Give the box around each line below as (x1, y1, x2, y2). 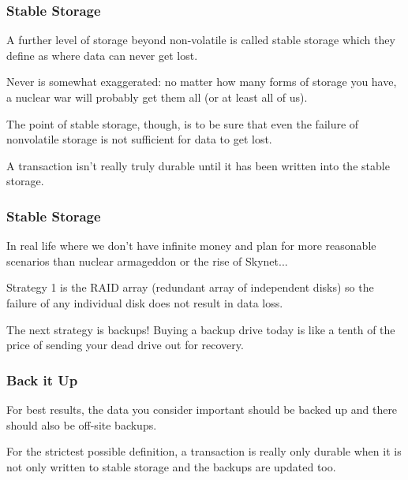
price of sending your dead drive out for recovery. (6, 337, 244, 353)
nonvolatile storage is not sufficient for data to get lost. (6, 131, 272, 147)
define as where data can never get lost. (6, 47, 198, 63)
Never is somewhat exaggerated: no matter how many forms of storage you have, (6, 73, 397, 90)
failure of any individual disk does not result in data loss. (6, 294, 283, 311)
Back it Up (6, 370, 78, 389)
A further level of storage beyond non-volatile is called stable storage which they (6, 32, 395, 48)
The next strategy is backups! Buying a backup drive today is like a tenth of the (6, 321, 395, 337)
